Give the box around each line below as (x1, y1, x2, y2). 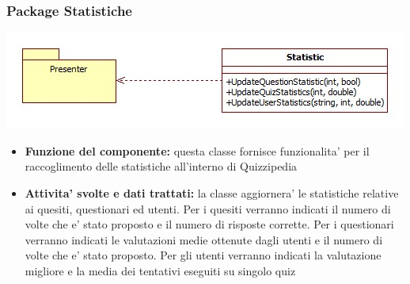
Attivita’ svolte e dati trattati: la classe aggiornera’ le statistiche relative (25, 185, 399, 201)
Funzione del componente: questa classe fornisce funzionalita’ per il (25, 142, 370, 159)
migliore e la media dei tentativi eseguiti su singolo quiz (25, 262, 296, 278)
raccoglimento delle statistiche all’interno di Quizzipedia (25, 158, 298, 175)
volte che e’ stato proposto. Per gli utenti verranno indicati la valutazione (25, 247, 382, 263)
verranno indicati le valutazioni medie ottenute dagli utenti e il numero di (25, 231, 383, 248)
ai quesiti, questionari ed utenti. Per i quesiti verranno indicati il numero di (25, 200, 391, 217)
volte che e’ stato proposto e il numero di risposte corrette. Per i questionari (25, 216, 394, 232)
